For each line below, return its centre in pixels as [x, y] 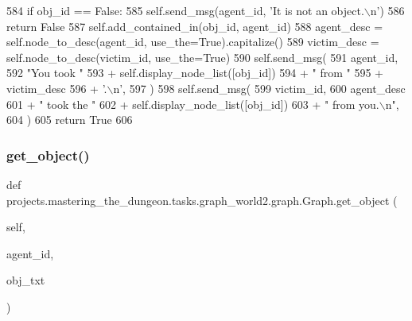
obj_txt [26, 280]
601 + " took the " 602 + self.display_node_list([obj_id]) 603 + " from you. [193, 104]
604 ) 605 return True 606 [70, 120]
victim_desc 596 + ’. [57, 88]
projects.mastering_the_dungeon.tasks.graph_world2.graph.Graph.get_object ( [202, 200]
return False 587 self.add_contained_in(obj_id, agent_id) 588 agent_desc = [195, 26]
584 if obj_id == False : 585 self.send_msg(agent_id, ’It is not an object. [185, 10]
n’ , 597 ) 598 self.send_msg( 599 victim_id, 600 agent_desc [259, 88]
